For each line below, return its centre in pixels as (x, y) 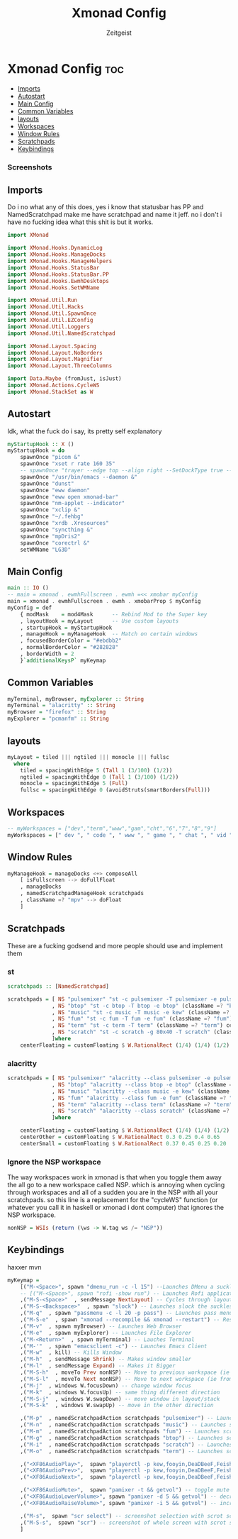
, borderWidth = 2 (47, 654)
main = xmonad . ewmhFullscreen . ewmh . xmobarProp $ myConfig (104, 601)
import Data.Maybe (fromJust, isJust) (64, 379)
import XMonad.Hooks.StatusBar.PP (58, 274)
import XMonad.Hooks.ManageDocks (57, 255)
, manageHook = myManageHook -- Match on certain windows (109, 634)
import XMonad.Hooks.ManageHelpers (60, 261)
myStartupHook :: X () (41, 444)
